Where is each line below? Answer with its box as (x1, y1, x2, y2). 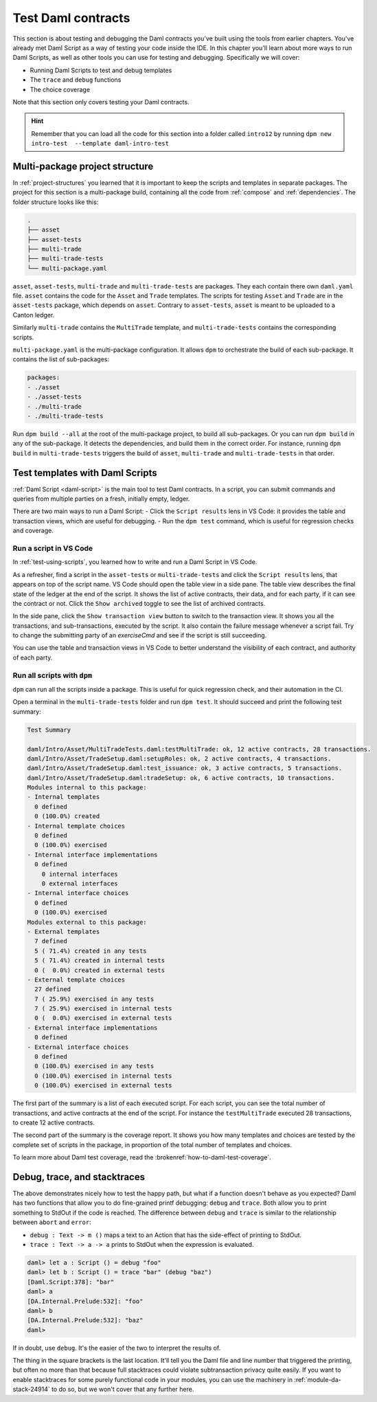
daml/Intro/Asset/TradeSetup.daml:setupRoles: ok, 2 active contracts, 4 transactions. (27, 754, 332, 762)
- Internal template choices (27, 822, 126, 830)
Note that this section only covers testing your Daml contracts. (12, 98, 190, 106)
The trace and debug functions (30, 76, 122, 84)
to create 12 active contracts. (12, 1118, 95, 1127)
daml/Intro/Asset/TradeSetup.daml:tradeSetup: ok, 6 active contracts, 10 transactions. (27, 773, 336, 782)
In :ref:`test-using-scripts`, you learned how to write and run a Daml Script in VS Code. (12, 558, 258, 566)
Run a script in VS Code (12, 543, 93, 553)
